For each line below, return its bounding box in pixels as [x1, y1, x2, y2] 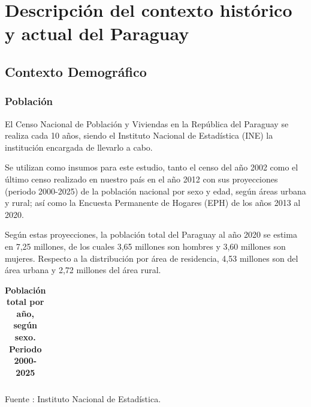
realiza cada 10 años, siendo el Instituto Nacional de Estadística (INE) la [5, 129, 273, 142]
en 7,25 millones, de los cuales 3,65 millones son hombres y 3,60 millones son [5, 240, 286, 252]
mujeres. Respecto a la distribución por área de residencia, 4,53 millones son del [5, 252, 298, 264]
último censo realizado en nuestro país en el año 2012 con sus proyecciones [5, 172, 278, 185]
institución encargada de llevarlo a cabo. [5, 140, 153, 153]
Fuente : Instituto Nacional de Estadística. [5, 392, 161, 405]
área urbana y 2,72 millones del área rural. [5, 264, 161, 276]
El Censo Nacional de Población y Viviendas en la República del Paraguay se [5, 117, 289, 130]
